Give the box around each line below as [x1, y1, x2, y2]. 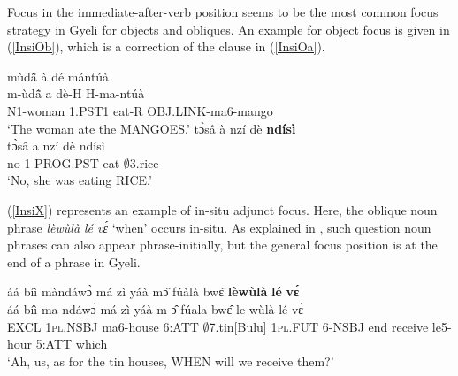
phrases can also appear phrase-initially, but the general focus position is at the [7, 235, 438, 254]
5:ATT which [35, 334, 108, 353]
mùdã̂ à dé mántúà [7, 66, 110, 85]
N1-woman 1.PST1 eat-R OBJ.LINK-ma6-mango [7, 101, 273, 119]
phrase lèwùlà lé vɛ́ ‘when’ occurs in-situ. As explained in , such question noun [7, 218, 431, 236]
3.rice [129, 153, 159, 172]
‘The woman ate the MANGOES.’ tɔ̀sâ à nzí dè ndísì [7, 119, 296, 137]
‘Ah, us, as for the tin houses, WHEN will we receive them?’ [7, 351, 334, 370]
